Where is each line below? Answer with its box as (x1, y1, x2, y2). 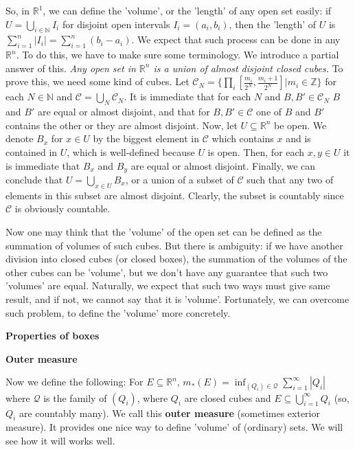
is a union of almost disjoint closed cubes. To (153, 60, 343, 75)
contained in (5, 144, 58, 159)
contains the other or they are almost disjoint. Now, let (5, 117, 238, 132)
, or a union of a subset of (125, 172, 234, 186)
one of (256, 104, 282, 119)
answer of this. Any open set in (5, 60, 136, 75)
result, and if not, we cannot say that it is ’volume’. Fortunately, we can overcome (5, 291, 350, 306)
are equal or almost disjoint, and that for (37, 104, 210, 119)
